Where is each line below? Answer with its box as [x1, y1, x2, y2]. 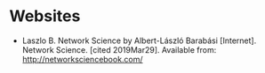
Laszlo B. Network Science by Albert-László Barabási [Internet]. [21, 35, 257, 46]
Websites [9, 6, 81, 26]
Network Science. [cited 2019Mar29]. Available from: [21, 44, 217, 55]
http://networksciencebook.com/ [21, 54, 144, 64]
